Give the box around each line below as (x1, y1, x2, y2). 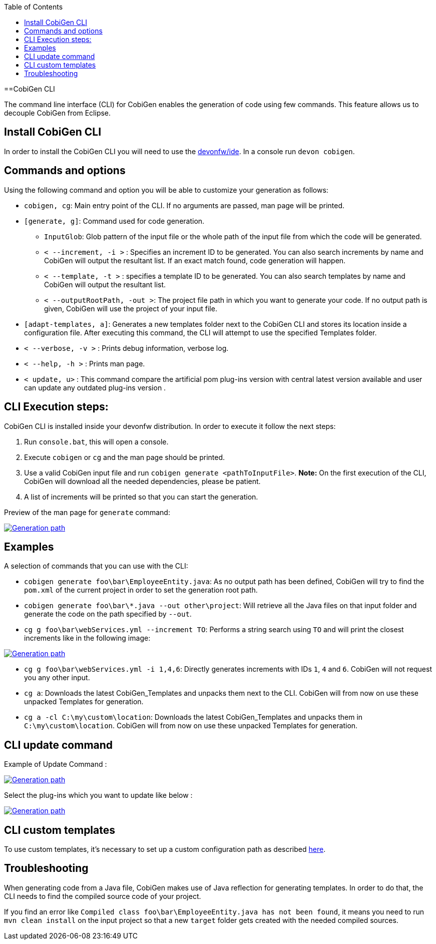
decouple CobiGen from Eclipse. (4, 109, 111, 117)
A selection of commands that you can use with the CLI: (4, 562, 188, 571)
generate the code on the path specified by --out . (24, 610, 192, 619)
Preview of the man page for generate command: (4, 508, 170, 517)
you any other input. (24, 673, 90, 682)
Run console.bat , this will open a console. (24, 437, 169, 446)
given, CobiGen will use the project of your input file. (44, 304, 217, 313)
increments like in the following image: (24, 634, 151, 643)
